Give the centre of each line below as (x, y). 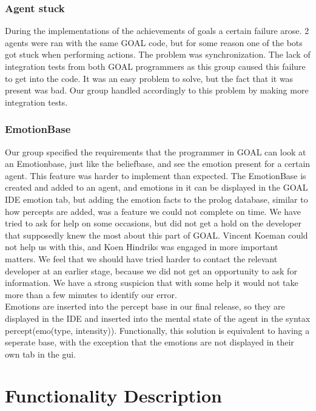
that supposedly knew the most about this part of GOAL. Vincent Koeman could (156, 235)
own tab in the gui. (41, 354)
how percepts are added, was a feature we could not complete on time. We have (153, 211)
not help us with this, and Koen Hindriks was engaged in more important (142, 247)
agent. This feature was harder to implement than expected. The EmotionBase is (156, 175)
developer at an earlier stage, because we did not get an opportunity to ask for (151, 270)
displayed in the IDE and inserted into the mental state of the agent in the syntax (158, 318)
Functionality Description (113, 396)
